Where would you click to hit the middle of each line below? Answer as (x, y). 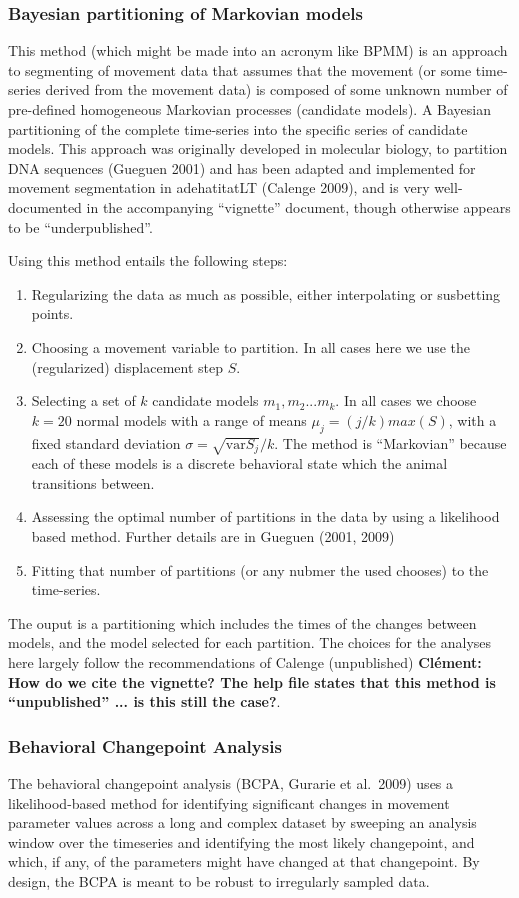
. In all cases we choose (406, 400)
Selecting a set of (83, 400)
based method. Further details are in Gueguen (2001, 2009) (213, 536)
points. (52, 313)
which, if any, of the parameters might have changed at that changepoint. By (244, 861)
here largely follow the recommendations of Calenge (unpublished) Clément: (245, 662)
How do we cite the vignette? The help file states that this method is (252, 681)
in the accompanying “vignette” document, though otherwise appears (298, 206)
